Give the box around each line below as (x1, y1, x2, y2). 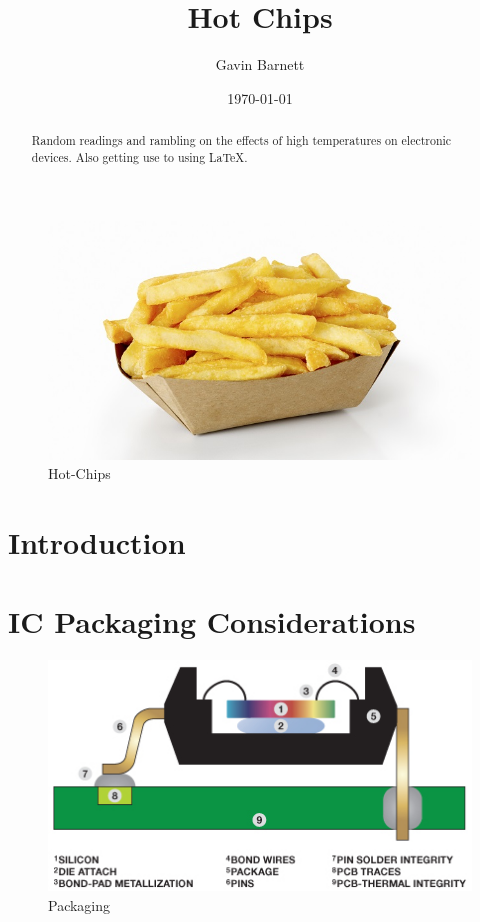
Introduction (8, 522, 186, 563)
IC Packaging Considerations (8, 600, 416, 641)
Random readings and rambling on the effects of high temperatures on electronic (31, 132, 452, 149)
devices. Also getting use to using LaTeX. (31, 148, 248, 165)
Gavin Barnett (215, 54, 305, 75)
